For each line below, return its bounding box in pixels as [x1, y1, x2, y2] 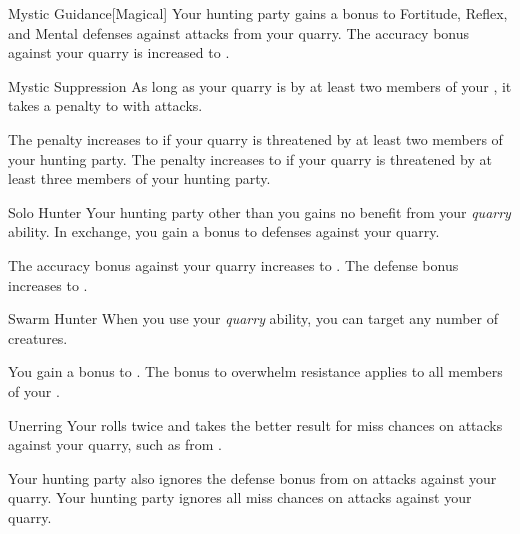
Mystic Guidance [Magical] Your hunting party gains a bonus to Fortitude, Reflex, [8, 3, 508, 23]
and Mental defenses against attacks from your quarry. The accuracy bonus [8, 22, 470, 43]
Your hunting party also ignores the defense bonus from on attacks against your [8, 467, 497, 488]
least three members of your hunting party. [8, 168, 271, 189]
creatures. [8, 327, 68, 348]
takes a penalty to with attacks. [8, 95, 203, 116]
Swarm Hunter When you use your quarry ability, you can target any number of [8, 308, 498, 329]
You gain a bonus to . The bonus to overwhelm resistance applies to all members [8, 361, 503, 382]
